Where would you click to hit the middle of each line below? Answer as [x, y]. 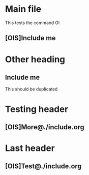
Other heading [35, 59]
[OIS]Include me [30, 38]
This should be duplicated [31, 89]
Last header [30, 148]
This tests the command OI [32, 23]
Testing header [37, 109]
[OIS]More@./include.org [45, 127]
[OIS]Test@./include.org [44, 166]
